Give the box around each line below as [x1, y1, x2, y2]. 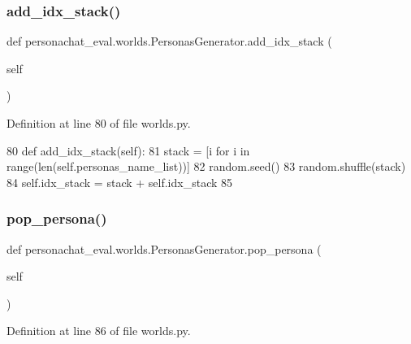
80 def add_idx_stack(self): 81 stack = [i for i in [6, 142, 250, 159]
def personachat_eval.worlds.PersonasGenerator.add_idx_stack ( [6, 33, 332, 50]
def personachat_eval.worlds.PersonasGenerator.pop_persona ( [6, 240, 322, 257]
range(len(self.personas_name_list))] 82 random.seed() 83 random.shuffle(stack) [6, 158, 406, 175]
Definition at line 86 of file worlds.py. [6, 322, 191, 339]
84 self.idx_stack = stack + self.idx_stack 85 [6, 173, 233, 190]
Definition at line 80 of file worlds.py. [6, 115, 191, 131]
